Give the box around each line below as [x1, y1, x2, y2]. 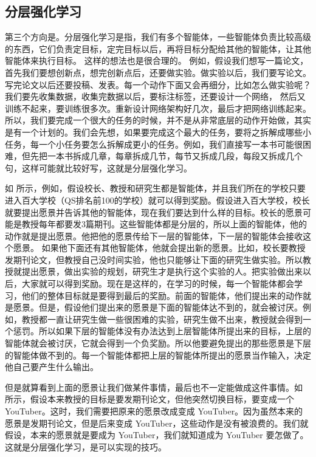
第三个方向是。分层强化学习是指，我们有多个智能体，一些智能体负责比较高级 [5, 30, 311, 43]
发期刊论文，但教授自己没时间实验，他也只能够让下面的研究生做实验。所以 [5, 253, 303, 266]
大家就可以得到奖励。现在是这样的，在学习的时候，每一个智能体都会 [21, 277, 294, 290]
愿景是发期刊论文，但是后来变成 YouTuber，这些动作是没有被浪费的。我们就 [5, 416, 309, 429]
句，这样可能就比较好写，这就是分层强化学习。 [5, 161, 192, 174]
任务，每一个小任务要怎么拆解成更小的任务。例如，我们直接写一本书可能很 [5, 137, 303, 150]
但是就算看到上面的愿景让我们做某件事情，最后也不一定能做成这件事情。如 [5, 380, 303, 393]
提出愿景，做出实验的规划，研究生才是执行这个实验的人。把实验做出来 [21, 265, 303, 278]
